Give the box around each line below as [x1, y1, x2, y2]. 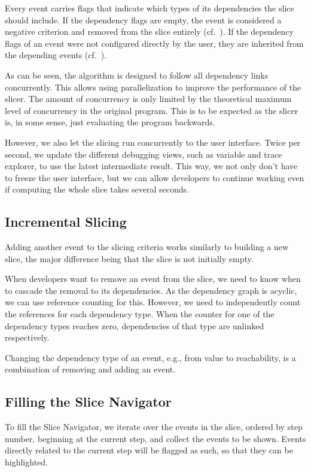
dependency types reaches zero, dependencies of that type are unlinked [5, 319, 264, 332]
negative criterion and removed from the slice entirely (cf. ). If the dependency [5, 25, 294, 38]
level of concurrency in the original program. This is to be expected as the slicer [5, 104, 298, 116]
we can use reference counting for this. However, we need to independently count [5, 296, 301, 308]
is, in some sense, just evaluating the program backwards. [5, 116, 215, 128]
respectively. [5, 331, 50, 344]
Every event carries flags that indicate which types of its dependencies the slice [5, 2, 294, 14]
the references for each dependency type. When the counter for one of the [5, 308, 275, 320]
